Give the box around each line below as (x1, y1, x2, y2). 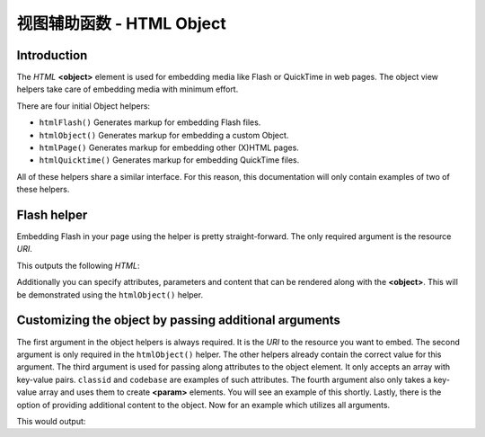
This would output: (16, 415, 86, 426)
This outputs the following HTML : (16, 260, 140, 271)
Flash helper (16, 208, 88, 222)
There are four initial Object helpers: (16, 100, 151, 111)
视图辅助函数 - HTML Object (16, 13, 226, 33)
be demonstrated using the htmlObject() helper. (16, 289, 204, 300)
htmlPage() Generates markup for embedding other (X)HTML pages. (39, 142, 300, 153)
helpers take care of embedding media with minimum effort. (16, 84, 239, 94)
